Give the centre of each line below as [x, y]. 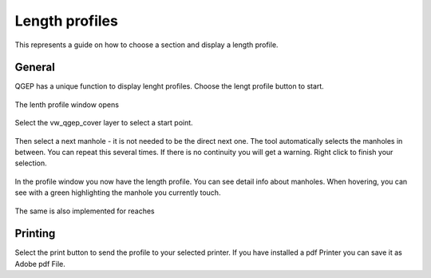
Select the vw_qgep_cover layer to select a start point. [104, 123]
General [35, 68]
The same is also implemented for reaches [85, 211]
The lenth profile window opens [67, 105]
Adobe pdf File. [40, 264]
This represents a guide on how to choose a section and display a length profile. [146, 45]
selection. [31, 163]
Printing [35, 234]
